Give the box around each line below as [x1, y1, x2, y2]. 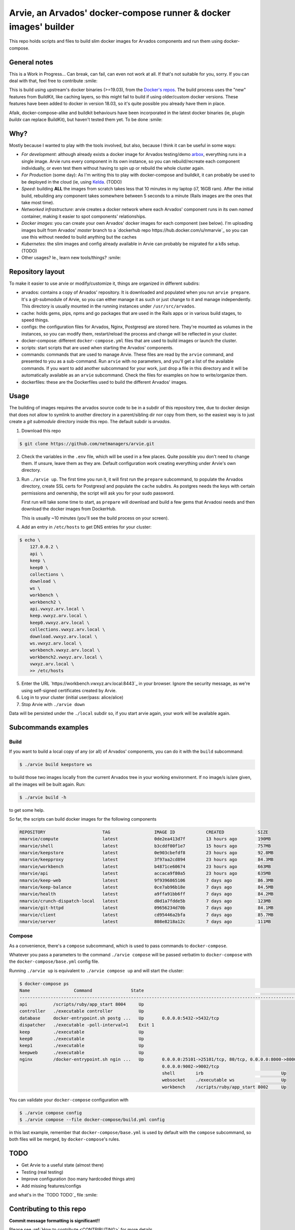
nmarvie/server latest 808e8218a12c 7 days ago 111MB [19, 919, 271, 924]
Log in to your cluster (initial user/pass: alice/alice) [21, 694, 124, 701]
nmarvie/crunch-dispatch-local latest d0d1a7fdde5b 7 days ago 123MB [19, 898, 271, 904]
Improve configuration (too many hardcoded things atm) [21, 1176, 135, 1182]
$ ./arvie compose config [19, 1110, 82, 1115]
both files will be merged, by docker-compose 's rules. [9, 1137, 120, 1142]
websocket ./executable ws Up [162, 1077, 287, 1083]
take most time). [21, 200, 54, 206]
